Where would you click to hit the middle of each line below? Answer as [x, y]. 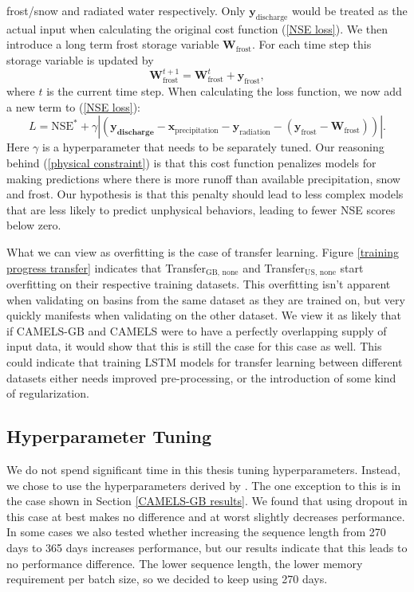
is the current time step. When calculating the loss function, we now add [224, 91]
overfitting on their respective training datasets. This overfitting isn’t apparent [199, 283]
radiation [255, 133]
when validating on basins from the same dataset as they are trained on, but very [206, 299]
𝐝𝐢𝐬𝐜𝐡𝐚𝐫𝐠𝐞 [135, 133]
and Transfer [274, 267]
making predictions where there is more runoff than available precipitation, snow [203, 178]
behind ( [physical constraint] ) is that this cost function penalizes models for [191, 162]
